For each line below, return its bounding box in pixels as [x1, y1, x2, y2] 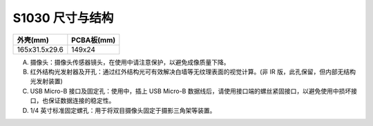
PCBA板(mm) [71, 35, 116, 45]
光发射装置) [30, 77, 64, 85]
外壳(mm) [17, 35, 50, 45]
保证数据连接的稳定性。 [48, 96, 115, 105]
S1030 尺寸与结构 [12, 10, 114, 25]
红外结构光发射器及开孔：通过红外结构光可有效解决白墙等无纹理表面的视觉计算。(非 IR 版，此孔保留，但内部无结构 [30, 67, 356, 76]
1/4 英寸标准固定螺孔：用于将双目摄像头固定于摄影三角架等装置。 [30, 106, 216, 114]
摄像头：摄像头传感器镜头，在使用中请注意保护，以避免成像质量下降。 [30, 58, 230, 66]
